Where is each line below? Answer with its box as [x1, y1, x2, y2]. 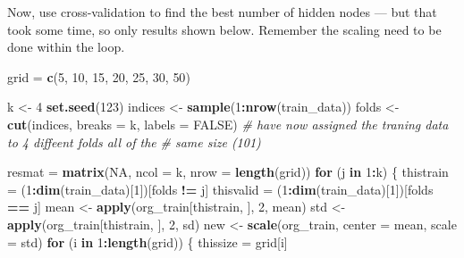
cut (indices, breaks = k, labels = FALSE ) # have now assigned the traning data [7, 114, 449, 133]
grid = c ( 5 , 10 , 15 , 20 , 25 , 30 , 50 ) [7, 67, 190, 86]
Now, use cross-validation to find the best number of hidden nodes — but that [7, 3, 437, 21]
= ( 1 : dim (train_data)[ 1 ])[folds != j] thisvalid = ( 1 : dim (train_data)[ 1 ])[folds [7, 179, 434, 198]
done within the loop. [7, 37, 125, 56]
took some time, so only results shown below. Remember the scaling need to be [7, 20, 442, 38]
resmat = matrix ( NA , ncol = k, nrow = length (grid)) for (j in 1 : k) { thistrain [7, 162, 449, 181]
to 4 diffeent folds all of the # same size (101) [7, 132, 261, 151]
